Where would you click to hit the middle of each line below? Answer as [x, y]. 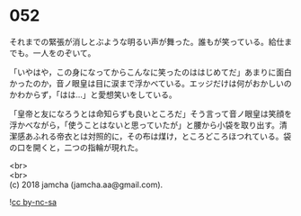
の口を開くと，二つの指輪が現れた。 [76, 147]
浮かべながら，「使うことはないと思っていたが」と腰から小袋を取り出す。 [145, 125]
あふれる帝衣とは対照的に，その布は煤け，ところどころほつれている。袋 [158, 136]
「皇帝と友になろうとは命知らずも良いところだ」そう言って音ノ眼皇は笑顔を [151, 113]
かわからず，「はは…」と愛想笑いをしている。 [93, 94]
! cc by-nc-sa [33, 202]
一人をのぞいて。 [64, 53]
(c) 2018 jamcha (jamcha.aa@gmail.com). [86, 184]
